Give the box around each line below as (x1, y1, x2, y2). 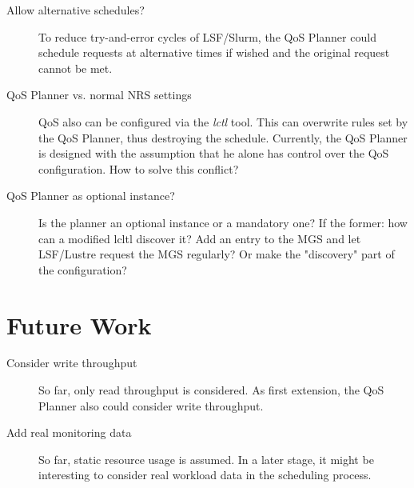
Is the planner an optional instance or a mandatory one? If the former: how (38, 214, 408, 230)
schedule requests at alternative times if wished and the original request (38, 44, 390, 61)
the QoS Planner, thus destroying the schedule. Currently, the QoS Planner (38, 129, 408, 146)
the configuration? (38, 261, 127, 278)
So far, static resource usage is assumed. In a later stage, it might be (38, 450, 374, 467)
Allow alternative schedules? (6, 2, 145, 18)
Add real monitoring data (6, 424, 132, 441)
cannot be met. (38, 59, 113, 76)
